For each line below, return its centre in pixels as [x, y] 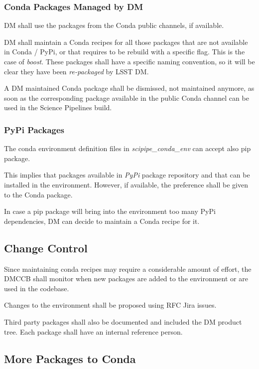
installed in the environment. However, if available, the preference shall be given [126, 184]
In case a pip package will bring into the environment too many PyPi [110, 211]
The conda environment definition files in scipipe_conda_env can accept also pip [128, 148]
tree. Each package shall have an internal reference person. [93, 331]
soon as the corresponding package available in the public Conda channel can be [127, 97]
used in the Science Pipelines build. [58, 107]
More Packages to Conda [70, 358]
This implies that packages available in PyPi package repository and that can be [127, 175]
